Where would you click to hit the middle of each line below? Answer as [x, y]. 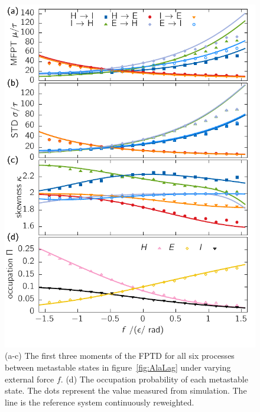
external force [30, 379]
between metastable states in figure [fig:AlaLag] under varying [118, 367]
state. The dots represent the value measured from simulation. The [126, 390]
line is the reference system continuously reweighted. [100, 402]
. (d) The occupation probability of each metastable [154, 379]
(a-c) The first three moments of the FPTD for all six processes [120, 356]
